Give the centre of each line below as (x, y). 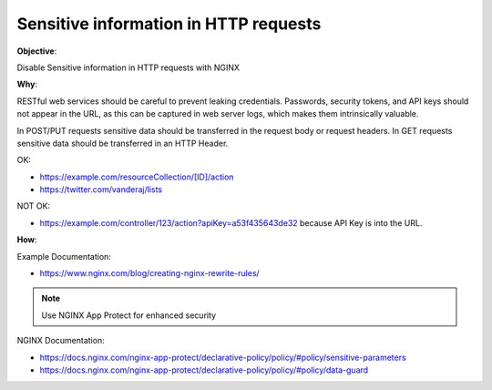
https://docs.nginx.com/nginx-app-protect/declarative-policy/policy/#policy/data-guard (204, 370)
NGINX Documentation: (61, 341)
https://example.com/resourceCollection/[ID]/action (137, 177)
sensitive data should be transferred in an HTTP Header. (123, 143)
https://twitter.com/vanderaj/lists (101, 190)
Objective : (37, 51)
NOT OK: (33, 206)
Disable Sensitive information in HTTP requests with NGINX (128, 67)
